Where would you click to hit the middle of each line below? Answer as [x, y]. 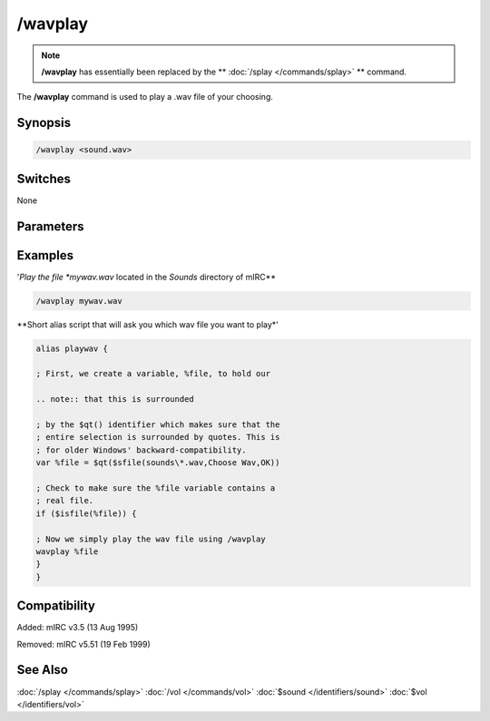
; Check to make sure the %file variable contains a [156, 488]
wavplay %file [67, 551]
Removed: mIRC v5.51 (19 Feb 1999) [84, 644]
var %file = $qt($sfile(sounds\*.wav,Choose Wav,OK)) [158, 463]
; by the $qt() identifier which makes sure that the [158, 425]
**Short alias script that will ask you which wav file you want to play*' [147, 324]
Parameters [50, 226]
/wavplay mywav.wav [79, 301]
